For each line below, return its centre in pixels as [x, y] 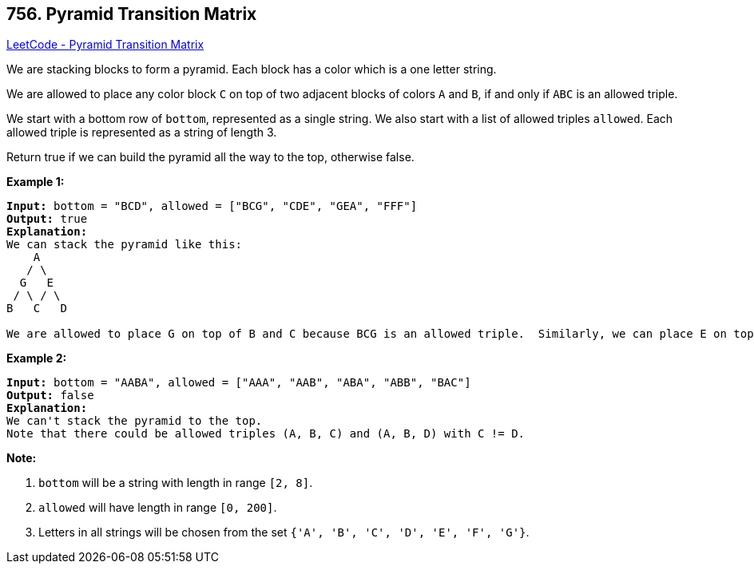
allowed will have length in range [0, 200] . [158, 508]
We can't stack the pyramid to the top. [135, 421]
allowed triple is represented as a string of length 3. [142, 133]
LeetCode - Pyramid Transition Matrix [105, 45]
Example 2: [37, 358]
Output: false [50, 396]
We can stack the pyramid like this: [125, 245]
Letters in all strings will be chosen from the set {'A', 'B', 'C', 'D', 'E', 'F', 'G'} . [284, 532]
